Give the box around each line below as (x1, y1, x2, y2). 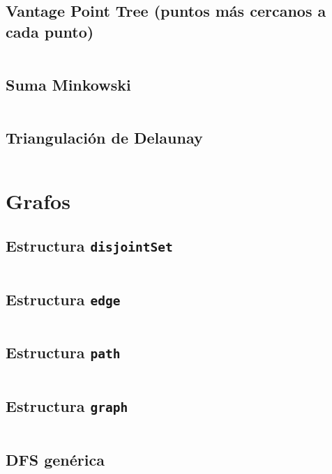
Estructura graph (6, 395, 128, 417)
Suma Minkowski (6, 73, 131, 95)
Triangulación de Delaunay (6, 127, 203, 148)
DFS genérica (6, 448, 105, 470)
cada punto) (6, 20, 94, 42)
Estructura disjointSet (6, 234, 173, 256)
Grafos (6, 187, 70, 215)
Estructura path (6, 342, 121, 363)
